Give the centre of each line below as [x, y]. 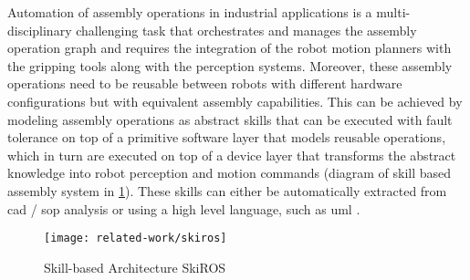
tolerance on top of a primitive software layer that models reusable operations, [227, 137]
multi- [393, 12]
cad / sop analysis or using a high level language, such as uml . [184, 208]
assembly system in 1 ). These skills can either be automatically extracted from [227, 190]
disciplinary [40, 30]
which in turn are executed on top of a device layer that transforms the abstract [232, 155]
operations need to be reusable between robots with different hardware [205, 83]
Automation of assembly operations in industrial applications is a [190, 12]
